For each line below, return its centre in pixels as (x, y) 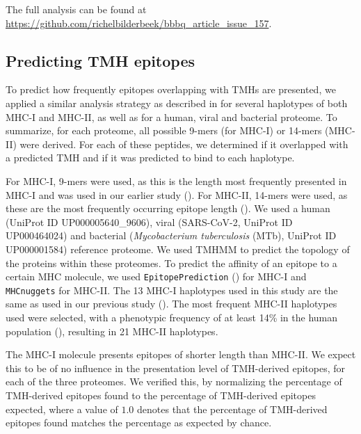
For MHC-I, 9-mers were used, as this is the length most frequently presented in (176, 180)
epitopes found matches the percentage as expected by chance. (139, 423)
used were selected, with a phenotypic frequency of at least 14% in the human (172, 318)
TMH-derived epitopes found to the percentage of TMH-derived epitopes (161, 395)
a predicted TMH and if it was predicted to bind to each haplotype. (150, 158)
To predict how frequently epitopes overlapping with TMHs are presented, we (171, 89)
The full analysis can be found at (76, 9)
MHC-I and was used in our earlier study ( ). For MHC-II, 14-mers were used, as (177, 194)
